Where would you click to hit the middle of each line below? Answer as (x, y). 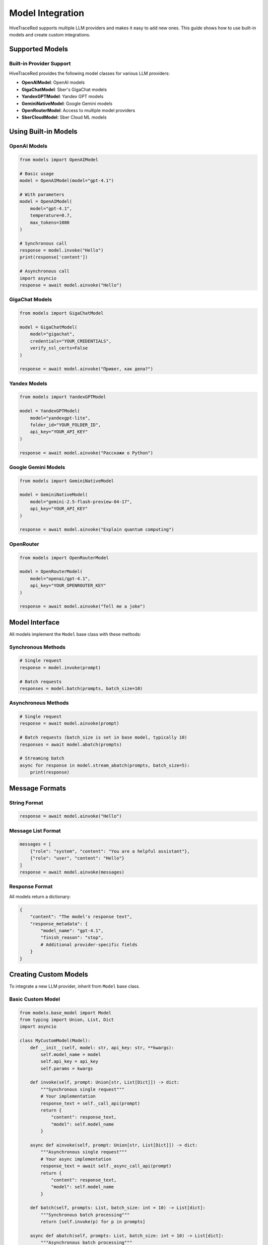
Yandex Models (28, 383)
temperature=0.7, (51, 216)
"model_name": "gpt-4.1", (72, 931)
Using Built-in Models (43, 132)
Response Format (31, 886)
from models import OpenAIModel (59, 160)
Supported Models (38, 49)
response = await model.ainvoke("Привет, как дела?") (86, 369)
